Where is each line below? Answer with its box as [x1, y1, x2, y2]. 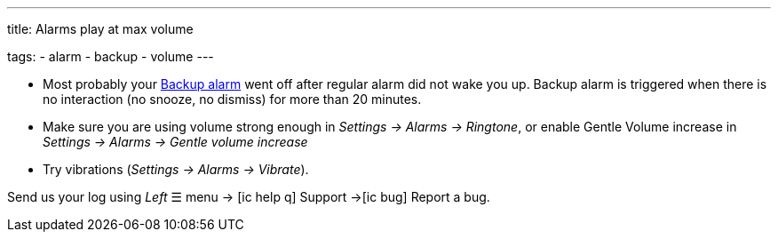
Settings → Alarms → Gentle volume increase [43, 134, 308, 149]
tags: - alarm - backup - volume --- [7, 49, 214, 64]
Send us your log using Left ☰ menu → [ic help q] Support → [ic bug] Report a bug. [7, 189, 490, 204]
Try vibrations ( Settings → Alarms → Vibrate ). [43, 162, 309, 177]
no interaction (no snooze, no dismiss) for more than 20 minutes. [43, 92, 422, 107]
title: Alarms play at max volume [7, 21, 194, 36]
